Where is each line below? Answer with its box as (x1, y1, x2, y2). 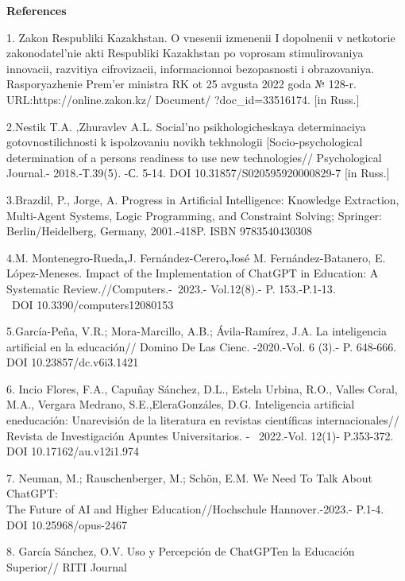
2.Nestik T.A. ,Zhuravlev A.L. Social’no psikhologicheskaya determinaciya (6, 118, 366, 134)
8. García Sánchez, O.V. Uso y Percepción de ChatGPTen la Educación (6, 543, 355, 560)
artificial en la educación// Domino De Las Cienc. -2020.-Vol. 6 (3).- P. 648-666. (6, 338, 397, 354)
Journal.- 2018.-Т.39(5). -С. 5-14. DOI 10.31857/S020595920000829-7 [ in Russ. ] (6, 165, 390, 181)
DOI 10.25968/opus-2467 (6, 516, 127, 533)
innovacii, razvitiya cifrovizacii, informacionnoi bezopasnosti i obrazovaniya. (6, 60, 375, 76)
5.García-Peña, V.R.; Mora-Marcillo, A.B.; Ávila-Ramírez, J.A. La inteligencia (6, 323, 387, 339)
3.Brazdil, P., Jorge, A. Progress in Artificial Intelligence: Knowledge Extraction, (6, 191, 399, 207)
